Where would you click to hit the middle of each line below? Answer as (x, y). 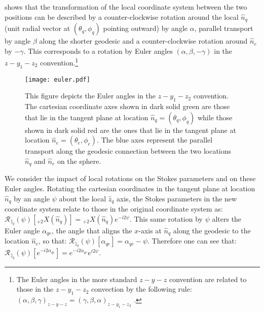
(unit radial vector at (37, 28)
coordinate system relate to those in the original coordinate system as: (114, 209)
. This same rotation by (166, 218)
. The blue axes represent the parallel (155, 140)
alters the (227, 218)
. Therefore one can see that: (192, 241)
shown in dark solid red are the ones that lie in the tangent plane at (130, 130)
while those (215, 117)
